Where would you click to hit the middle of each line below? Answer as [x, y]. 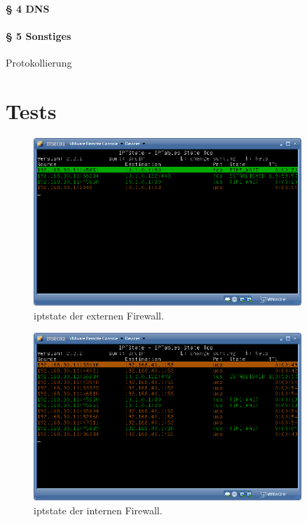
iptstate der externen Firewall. [99, 316]
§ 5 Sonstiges [39, 35]
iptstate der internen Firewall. [98, 510]
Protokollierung [39, 62]
